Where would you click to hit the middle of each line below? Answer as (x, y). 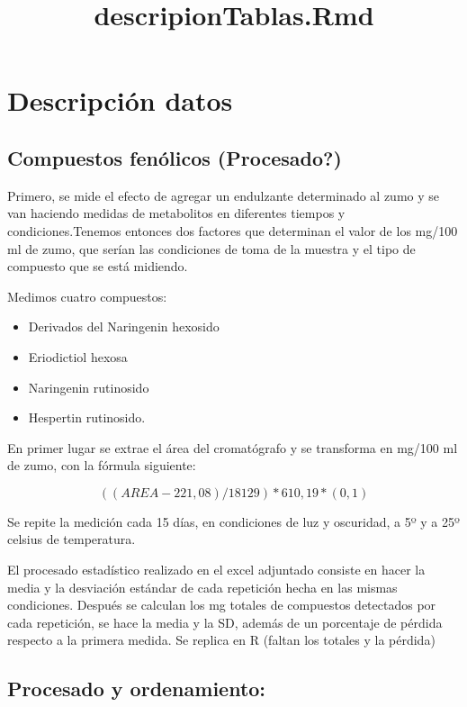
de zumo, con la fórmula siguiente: (102, 465)
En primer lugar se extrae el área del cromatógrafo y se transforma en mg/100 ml (233, 447)
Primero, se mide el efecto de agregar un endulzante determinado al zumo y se (223, 195)
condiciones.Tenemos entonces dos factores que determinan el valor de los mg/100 (233, 230)
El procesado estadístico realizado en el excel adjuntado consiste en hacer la (216, 570)
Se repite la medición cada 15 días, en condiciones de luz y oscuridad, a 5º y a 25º (233, 521)
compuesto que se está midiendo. (98, 266)
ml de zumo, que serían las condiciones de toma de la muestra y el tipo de (211, 248)
